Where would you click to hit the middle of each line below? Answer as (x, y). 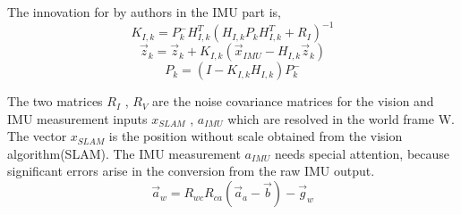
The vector (37, 136)
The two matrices (55, 101)
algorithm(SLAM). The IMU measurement (124, 153)
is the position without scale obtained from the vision (256, 136)
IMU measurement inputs (77, 118)
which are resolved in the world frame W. (341, 118)
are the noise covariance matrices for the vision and (293, 101)
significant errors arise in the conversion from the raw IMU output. (191, 171)
